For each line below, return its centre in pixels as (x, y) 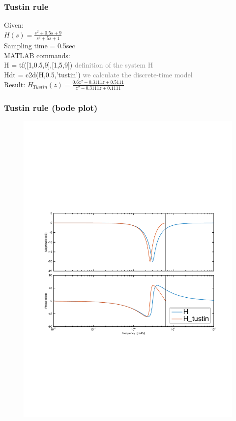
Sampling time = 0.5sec (40, 46)
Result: (15, 84)
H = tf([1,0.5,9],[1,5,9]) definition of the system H (79, 65)
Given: (14, 25)
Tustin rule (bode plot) (51, 107)
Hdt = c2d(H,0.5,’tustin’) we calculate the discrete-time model (98, 74)
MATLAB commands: (37, 55)
